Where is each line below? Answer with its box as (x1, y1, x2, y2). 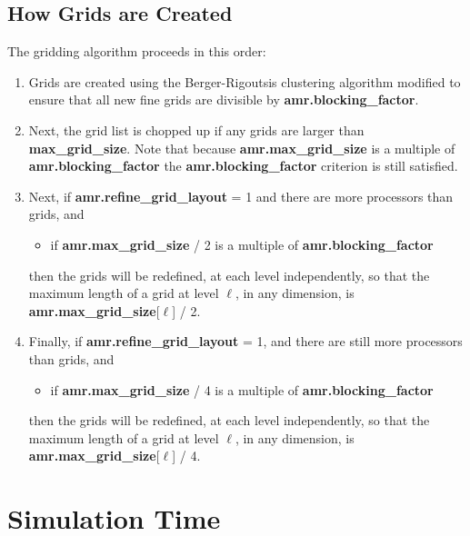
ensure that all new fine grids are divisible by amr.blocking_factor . (28, 90, 419, 109)
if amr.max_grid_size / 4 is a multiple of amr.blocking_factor (50, 380, 434, 399)
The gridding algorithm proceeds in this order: (7, 42, 266, 61)
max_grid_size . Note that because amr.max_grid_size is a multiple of (28, 138, 455, 157)
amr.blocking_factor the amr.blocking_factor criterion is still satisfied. (28, 156, 458, 175)
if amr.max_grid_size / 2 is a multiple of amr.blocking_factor (50, 234, 434, 253)
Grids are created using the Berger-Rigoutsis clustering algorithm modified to (28, 72, 461, 91)
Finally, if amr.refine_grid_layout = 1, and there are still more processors (28, 332, 463, 351)
